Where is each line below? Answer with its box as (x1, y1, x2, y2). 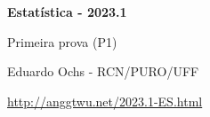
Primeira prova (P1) (7, 32, 117, 51)
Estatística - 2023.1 (7, 3, 127, 20)
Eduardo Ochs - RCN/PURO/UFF (7, 62, 199, 81)
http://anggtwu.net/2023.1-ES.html (7, 91, 203, 110)
